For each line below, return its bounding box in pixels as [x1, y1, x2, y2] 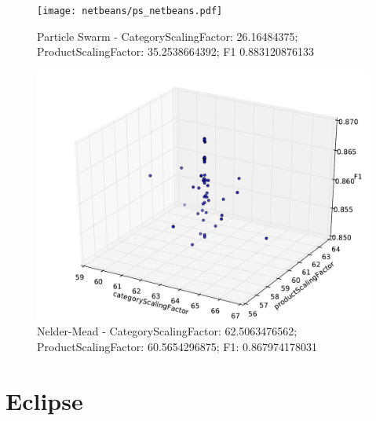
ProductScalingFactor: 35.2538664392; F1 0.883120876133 [37, 43, 315, 60]
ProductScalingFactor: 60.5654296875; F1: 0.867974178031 [37, 339, 317, 355]
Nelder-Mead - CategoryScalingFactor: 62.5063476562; [37, 323, 298, 339]
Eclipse [5, 384, 83, 416]
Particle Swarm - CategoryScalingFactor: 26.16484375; [37, 27, 298, 44]
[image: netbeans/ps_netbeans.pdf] [37, 5, 223, 16]
